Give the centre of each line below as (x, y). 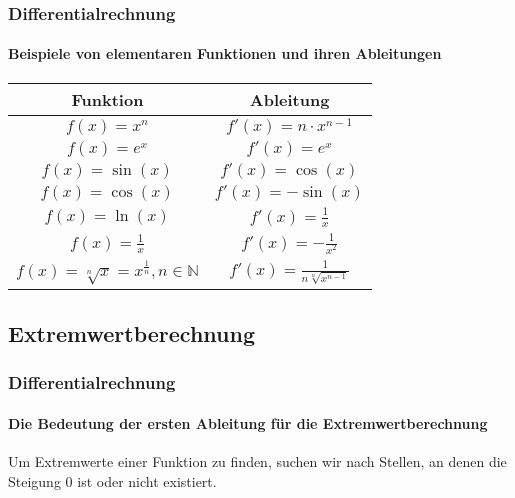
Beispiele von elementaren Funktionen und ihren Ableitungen (225, 53)
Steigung (34, 480)
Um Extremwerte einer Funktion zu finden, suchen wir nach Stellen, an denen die (257, 460)
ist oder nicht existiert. (147, 480)
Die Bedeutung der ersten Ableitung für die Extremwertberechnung (248, 422)
